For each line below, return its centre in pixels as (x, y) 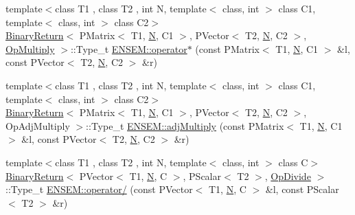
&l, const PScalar (302, 189)
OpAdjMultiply (38, 125)
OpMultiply (30, 48)
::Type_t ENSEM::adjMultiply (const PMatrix (185, 125)
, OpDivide (288, 176)
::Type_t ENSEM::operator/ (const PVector (99, 189)
